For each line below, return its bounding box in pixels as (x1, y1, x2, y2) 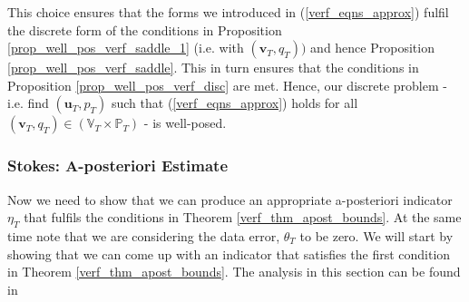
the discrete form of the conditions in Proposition (7, 20, 282, 39)
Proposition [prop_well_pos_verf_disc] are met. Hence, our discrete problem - (7, 75, 447, 94)
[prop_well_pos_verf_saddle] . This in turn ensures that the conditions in (7, 58, 419, 77)
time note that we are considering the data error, (7, 226, 280, 245)
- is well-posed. (143, 113, 227, 132)
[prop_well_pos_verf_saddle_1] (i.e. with (7, 38, 244, 57)
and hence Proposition (310, 38, 435, 57)
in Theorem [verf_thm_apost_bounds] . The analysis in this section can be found (7, 262, 461, 281)
